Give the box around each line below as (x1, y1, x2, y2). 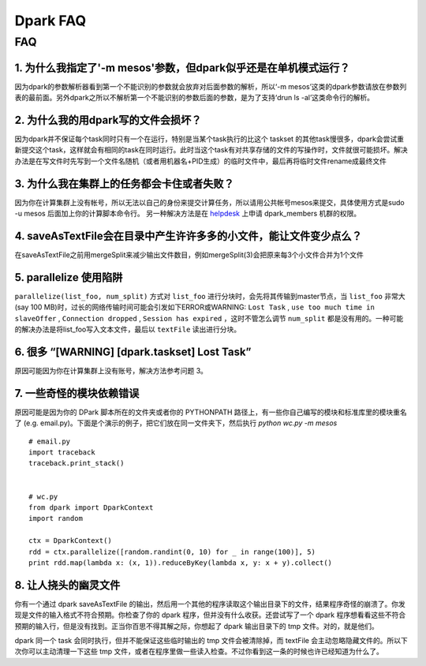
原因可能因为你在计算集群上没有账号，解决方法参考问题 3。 (14, 365, 208, 375)
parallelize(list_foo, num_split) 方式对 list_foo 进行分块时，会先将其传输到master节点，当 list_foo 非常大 (14, 291, 405, 301)
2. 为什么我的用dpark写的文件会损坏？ (14, 113, 202, 126)
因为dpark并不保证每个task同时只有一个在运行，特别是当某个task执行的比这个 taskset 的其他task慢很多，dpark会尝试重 (14, 134, 404, 144)
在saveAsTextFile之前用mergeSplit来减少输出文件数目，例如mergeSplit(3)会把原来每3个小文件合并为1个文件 (14, 250, 364, 260)
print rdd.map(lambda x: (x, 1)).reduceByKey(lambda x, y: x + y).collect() (28, 558, 333, 567)
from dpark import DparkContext (28, 503, 154, 512)
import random (28, 514, 83, 523)
